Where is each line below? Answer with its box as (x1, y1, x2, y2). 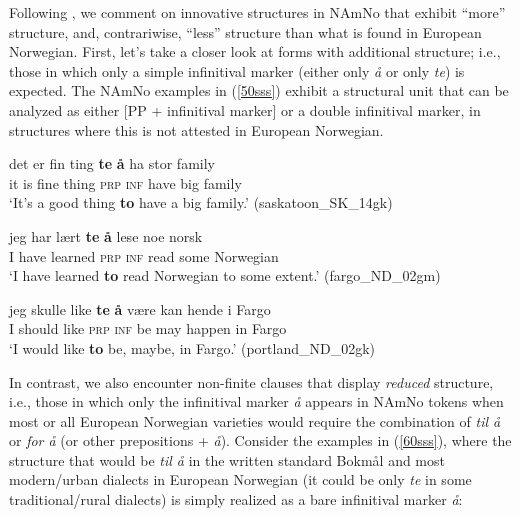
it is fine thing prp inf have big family (9, 172, 242, 193)
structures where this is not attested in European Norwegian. (9, 119, 384, 140)
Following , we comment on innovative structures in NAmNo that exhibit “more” (9, 2, 506, 22)
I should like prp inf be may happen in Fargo (9, 318, 287, 339)
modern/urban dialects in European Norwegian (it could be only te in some (9, 469, 472, 490)
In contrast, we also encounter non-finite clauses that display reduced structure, (9, 371, 494, 392)
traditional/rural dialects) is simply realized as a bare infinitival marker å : (9, 489, 463, 510)
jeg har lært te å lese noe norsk (9, 225, 203, 246)
